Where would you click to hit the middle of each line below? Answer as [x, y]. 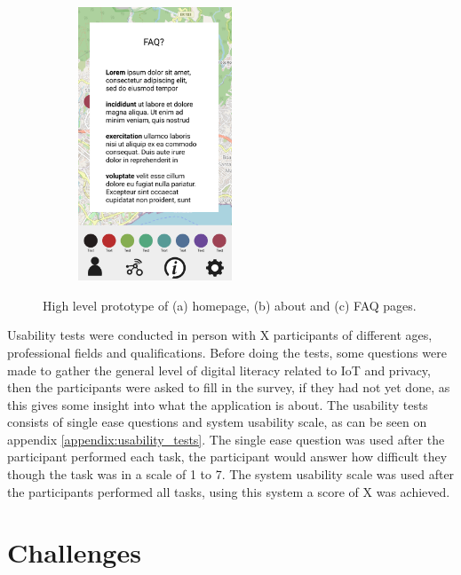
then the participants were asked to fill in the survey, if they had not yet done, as [229, 387]
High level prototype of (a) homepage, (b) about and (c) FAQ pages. [230, 305]
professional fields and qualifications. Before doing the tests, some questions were [227, 352]
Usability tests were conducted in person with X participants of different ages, [220, 335]
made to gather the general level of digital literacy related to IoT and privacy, [219, 370]
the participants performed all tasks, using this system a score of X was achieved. [229, 491]
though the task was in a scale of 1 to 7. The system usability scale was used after [231, 474]
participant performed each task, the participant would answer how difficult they [227, 457]
